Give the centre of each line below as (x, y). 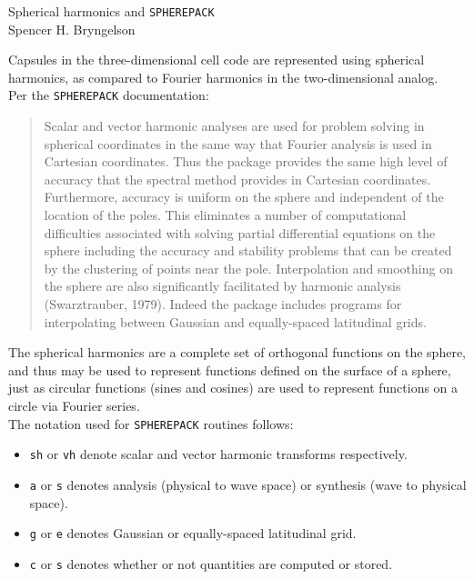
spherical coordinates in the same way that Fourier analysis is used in (238, 143)
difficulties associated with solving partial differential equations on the (240, 232)
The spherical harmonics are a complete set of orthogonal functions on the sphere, (237, 352)
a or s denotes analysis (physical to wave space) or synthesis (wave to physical (248, 484)
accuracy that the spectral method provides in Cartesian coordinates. (237, 179)
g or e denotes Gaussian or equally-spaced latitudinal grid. (193, 533)
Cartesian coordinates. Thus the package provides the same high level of (246, 161)
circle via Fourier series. (74, 405)
